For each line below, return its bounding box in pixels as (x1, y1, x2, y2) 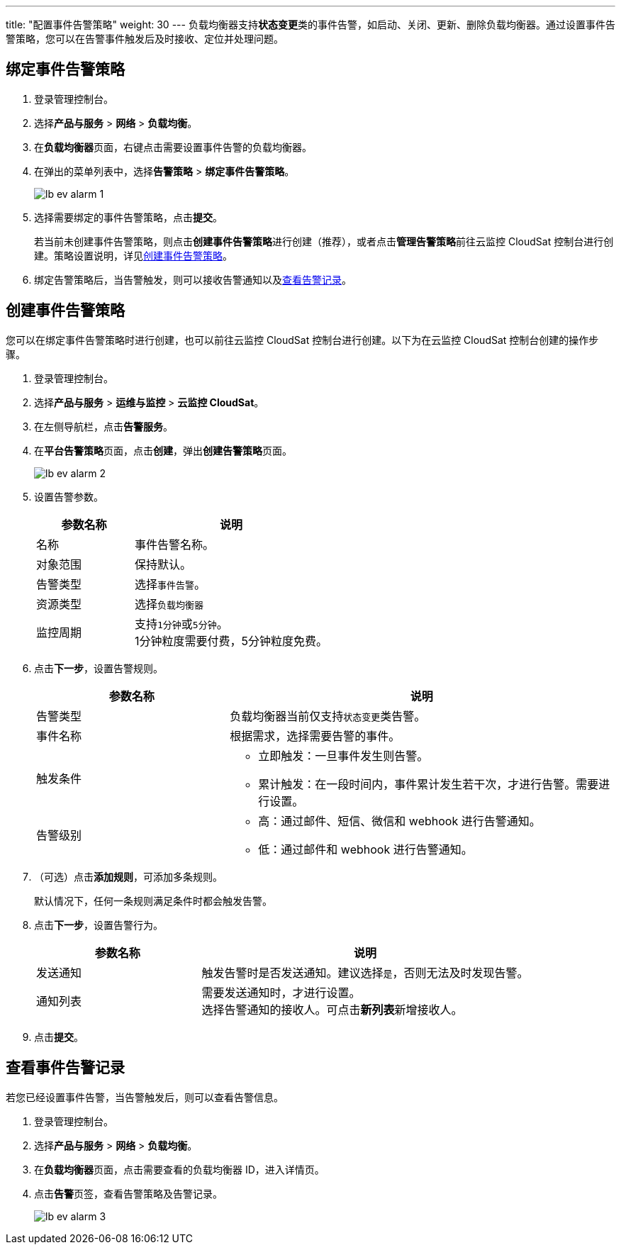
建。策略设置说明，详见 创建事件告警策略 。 (34, 249, 233, 262)
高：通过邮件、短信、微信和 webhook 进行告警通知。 (258, 813, 541, 828)
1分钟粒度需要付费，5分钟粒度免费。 (135, 633, 328, 648)
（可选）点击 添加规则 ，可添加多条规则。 (34, 870, 223, 883)
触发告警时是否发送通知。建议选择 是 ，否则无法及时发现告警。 (201, 965, 529, 980)
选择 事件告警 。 (135, 576, 206, 591)
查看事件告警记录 (6, 1059, 125, 1077)
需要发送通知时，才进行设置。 (201, 985, 361, 1000)
